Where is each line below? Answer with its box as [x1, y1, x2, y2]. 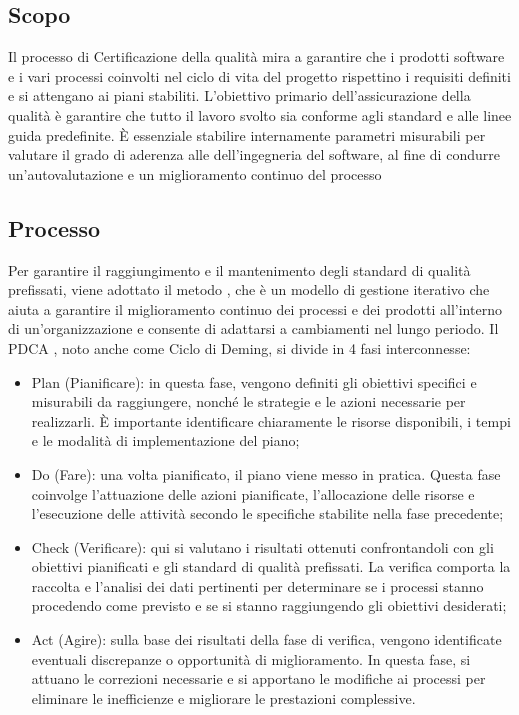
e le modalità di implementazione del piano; [31, 430, 300, 451]
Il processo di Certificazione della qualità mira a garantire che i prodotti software [8, 46, 505, 67]
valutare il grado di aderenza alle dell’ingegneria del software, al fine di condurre [8, 144, 500, 165]
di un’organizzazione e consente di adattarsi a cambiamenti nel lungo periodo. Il [8, 318, 499, 339]
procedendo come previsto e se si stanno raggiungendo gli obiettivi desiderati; [31, 595, 507, 616]
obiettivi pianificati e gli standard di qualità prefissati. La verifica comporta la [31, 556, 511, 577]
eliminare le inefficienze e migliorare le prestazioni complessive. [31, 687, 416, 708]
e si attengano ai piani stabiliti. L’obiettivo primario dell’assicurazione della [8, 85, 471, 106]
